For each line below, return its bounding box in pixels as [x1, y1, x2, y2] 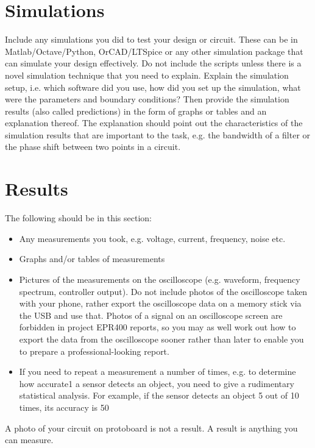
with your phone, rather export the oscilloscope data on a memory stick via [19, 297, 302, 310]
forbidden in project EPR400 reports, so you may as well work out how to [19, 321, 296, 333]
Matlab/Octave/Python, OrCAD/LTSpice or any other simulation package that [5, 44, 303, 57]
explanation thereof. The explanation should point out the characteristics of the [5, 116, 303, 129]
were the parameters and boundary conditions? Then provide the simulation [5, 93, 289, 105]
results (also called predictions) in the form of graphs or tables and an [5, 104, 267, 117]
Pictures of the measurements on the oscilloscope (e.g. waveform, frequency [19, 272, 300, 285]
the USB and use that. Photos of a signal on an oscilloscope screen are [19, 308, 283, 321]
